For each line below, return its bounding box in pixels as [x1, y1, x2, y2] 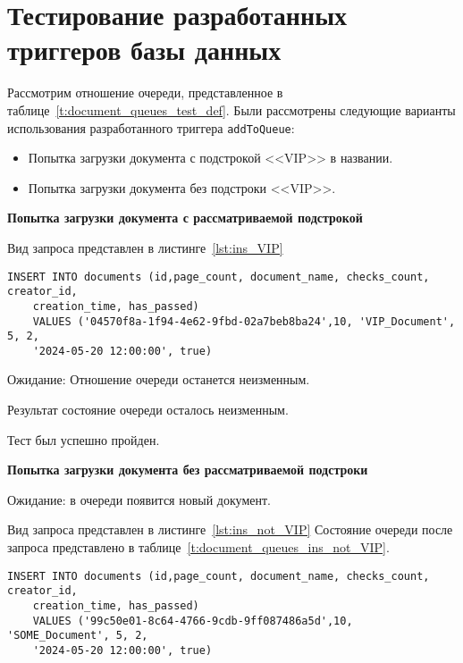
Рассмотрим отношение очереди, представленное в [7, 83, 283, 102]
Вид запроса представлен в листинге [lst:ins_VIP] [7, 238, 283, 256]
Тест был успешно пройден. [7, 430, 160, 449]
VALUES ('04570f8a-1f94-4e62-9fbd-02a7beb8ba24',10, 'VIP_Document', [32, 315, 456, 328]
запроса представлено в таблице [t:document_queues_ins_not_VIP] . [7, 538, 390, 557]
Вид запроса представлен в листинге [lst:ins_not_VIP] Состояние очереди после [7, 520, 453, 539]
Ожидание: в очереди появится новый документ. [7, 490, 271, 508]
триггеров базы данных [7, 31, 282, 68]
